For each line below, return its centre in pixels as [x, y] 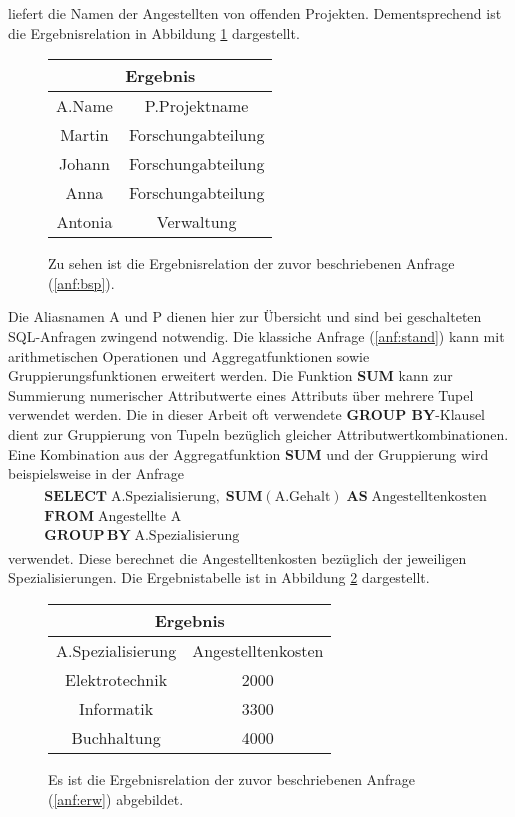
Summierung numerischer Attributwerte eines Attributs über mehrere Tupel [241, 394]
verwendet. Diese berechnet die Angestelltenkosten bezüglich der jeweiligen [237, 557]
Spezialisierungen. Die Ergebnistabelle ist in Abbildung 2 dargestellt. [219, 577]
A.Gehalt [302, 496]
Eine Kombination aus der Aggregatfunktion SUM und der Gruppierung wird [248, 453]
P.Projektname [196, 106]
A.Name [84, 106]
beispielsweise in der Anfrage [96, 473]
